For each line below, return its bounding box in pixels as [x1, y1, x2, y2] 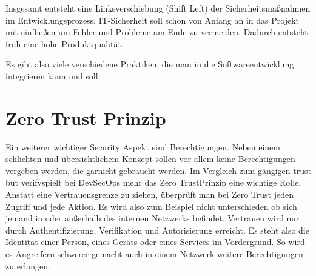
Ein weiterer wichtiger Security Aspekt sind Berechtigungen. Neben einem [5, 140, 280, 153]
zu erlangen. [5, 259, 50, 272]
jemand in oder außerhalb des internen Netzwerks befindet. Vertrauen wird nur [5, 212, 300, 224]
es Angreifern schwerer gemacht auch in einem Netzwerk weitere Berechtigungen [5, 247, 303, 260]
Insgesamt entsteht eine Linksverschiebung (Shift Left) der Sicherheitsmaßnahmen [5, 2, 311, 14]
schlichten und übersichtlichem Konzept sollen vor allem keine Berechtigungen [5, 152, 295, 165]
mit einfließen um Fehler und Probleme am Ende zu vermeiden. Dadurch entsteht [5, 25, 308, 38]
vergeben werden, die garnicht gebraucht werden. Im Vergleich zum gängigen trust [5, 164, 311, 177]
